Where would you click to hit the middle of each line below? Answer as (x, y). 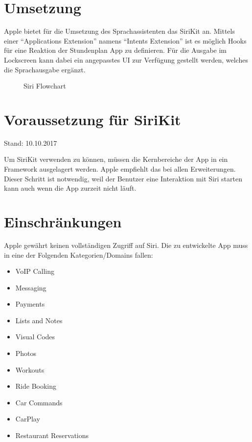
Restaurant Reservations (52, 435)
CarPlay (28, 419)
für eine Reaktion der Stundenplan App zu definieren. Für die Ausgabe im (115, 50)
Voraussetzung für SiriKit (92, 119)
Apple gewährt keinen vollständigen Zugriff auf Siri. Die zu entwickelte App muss (126, 245)
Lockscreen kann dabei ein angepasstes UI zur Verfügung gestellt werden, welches (126, 59)
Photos (26, 353)
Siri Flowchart (45, 86)
